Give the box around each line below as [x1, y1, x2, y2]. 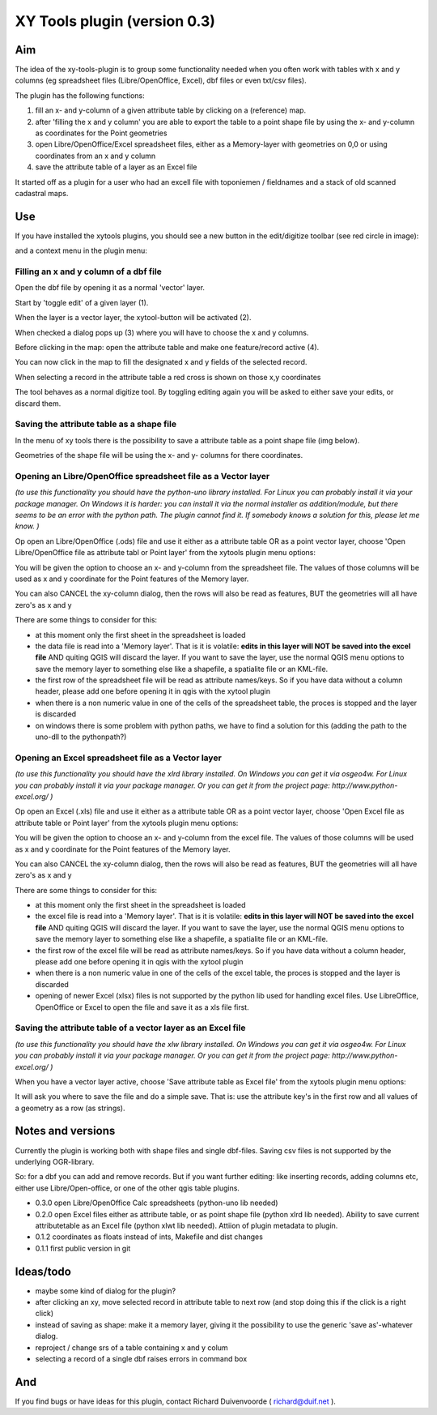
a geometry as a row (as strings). [15, 1103, 125, 1113]
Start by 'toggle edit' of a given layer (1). [15, 297, 149, 307]
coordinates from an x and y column [35, 151, 156, 160]
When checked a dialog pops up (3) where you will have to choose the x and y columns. [15, 327, 309, 337]
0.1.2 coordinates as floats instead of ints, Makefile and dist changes [35, 1232, 263, 1242]
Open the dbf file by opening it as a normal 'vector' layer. [15, 283, 206, 293]
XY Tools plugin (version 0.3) [15, 12, 216, 30]
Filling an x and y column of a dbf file [15, 266, 162, 277]
